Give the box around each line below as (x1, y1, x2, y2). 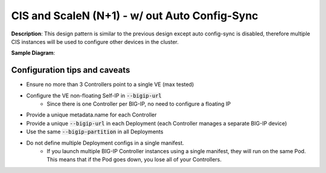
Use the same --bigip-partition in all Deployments (26, 128, 164, 135)
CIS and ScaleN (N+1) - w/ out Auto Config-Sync (11, 9, 259, 22)
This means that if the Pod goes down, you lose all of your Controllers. (46, 156, 222, 163)
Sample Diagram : (11, 49, 56, 56)
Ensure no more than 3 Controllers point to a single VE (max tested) (26, 81, 194, 88)
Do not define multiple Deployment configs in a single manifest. (26, 139, 184, 147)
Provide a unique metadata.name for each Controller (26, 111, 157, 118)
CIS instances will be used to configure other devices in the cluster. (11, 38, 179, 45)
